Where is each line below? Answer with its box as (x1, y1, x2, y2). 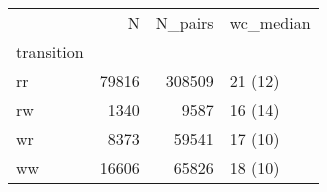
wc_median (229, 11, 311, 34)
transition (16, 40, 84, 63)
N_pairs (155, 11, 214, 34)
